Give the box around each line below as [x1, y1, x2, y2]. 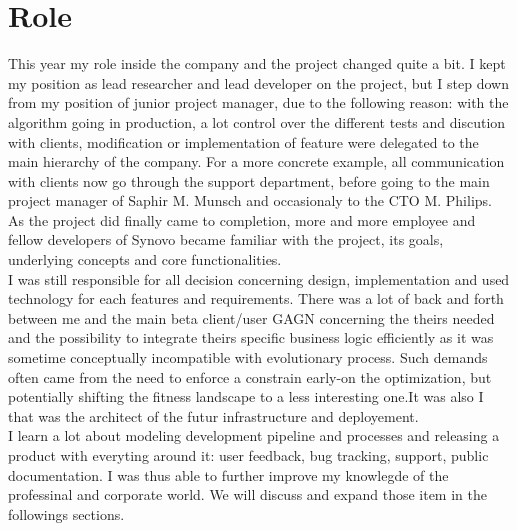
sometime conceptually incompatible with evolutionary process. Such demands [8, 347, 488, 368]
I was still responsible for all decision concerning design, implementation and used [8, 268, 510, 289]
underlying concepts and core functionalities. [8, 249, 282, 270]
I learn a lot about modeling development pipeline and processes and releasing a [8, 425, 500, 446]
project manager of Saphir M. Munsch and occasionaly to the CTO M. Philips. [8, 190, 492, 211]
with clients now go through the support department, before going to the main [8, 170, 490, 191]
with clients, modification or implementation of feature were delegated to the [8, 131, 479, 152]
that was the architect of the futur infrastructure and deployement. [8, 405, 419, 426]
